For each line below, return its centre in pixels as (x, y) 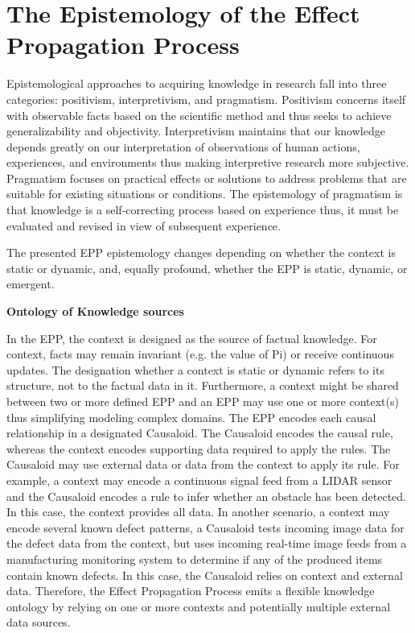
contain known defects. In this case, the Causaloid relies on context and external (205, 575)
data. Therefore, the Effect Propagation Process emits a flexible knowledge (191, 591)
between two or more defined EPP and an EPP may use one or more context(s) (203, 401)
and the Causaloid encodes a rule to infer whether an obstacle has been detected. (207, 496)
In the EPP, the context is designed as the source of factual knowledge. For (192, 338)
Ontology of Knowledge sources (95, 311)
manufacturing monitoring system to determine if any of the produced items (195, 559)
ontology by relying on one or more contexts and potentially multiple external (199, 606)
